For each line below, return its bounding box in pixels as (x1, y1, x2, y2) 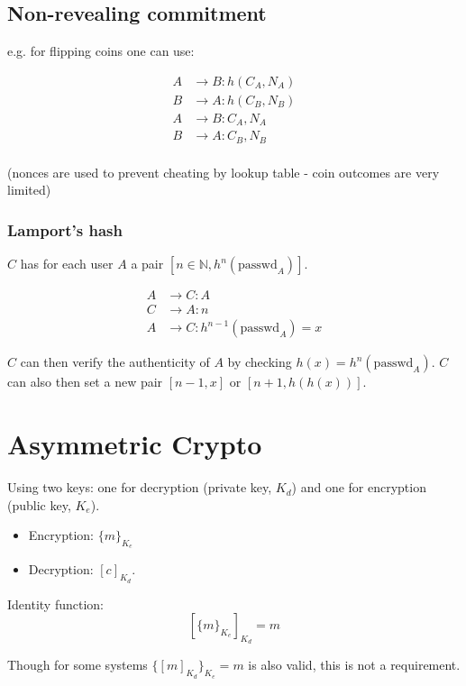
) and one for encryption (291, 478, 426, 497)
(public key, (7, 495, 71, 514)
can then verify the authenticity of (20, 352, 210, 371)
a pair (131, 254, 164, 273)
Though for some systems (7, 655, 148, 674)
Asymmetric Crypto (7, 425, 262, 462)
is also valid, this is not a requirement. (248, 655, 461, 674)
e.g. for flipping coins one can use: (7, 41, 195, 60)
